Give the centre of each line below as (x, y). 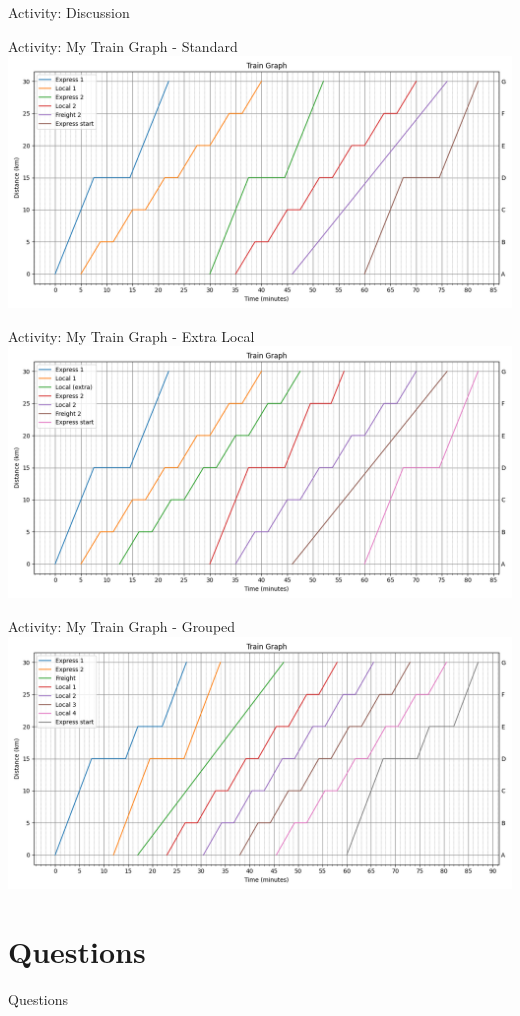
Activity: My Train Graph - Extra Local (131, 335)
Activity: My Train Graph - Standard (123, 45)
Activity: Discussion (69, 12)
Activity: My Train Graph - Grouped (122, 625)
